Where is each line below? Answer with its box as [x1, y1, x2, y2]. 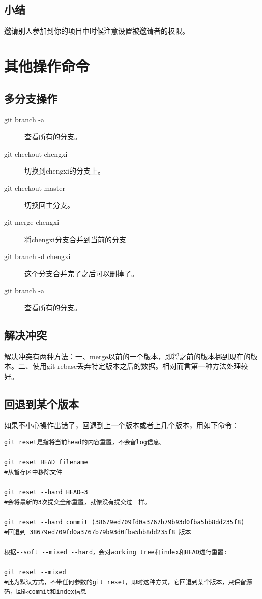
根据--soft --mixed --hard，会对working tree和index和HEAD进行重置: [4, 548, 227, 556]
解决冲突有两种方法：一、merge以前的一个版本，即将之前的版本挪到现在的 [4, 351, 251, 361]
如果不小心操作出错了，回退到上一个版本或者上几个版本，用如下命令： [4, 419, 239, 430]
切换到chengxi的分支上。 [24, 165, 105, 176]
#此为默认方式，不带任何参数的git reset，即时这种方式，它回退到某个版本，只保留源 [4, 578, 252, 586]
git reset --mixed [4, 568, 66, 576]
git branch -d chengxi [4, 251, 71, 262]
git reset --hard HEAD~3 [4, 489, 88, 496]
